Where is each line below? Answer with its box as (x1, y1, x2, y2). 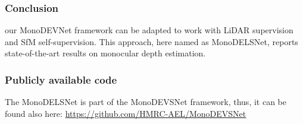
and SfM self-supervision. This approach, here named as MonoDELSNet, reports (5, 35, 298, 47)
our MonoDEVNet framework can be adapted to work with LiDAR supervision (5, 24, 293, 36)
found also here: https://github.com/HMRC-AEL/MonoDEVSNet (5, 107, 246, 119)
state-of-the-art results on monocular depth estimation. (5, 47, 206, 59)
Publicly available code (5, 72, 117, 87)
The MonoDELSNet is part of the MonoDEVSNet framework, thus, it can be (5, 96, 286, 108)
